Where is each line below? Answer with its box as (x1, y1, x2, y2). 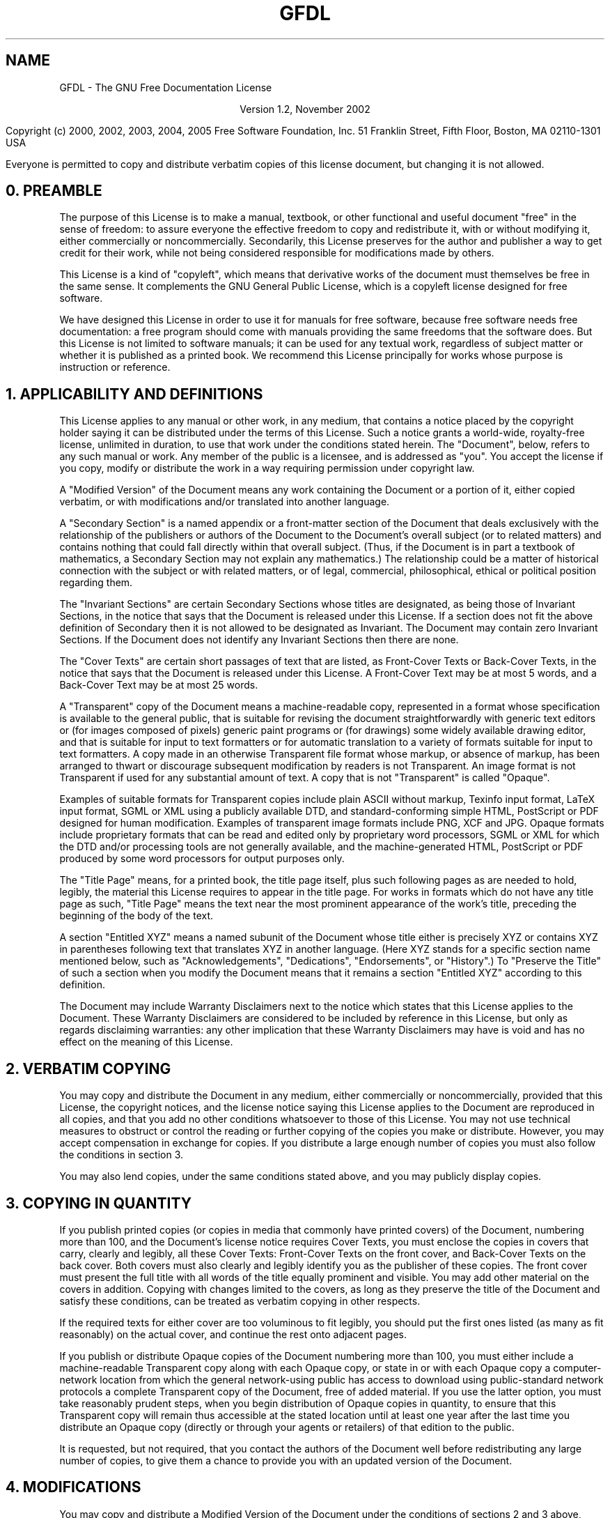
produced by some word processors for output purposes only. (59, 852, 345, 865)
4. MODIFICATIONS (6, 1478, 141, 1496)
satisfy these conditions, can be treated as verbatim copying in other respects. (59, 1294, 421, 1307)
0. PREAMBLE (6, 182, 102, 200)
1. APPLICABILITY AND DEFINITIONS (6, 385, 263, 403)
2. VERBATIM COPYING (6, 1059, 171, 1078)
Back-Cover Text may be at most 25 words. (59, 679, 258, 691)
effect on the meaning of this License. (59, 1036, 233, 1048)
